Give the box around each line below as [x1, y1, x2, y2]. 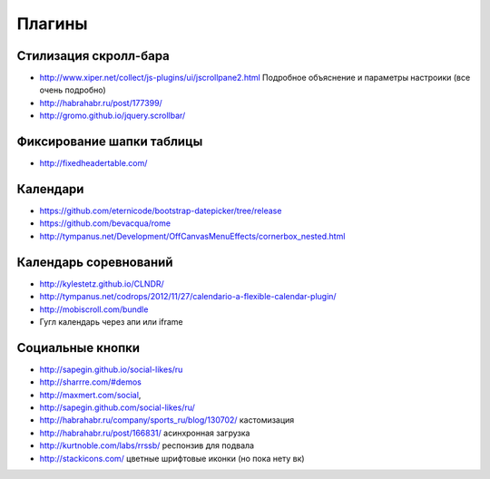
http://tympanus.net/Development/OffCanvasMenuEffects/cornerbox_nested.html [39, 230, 346, 241]
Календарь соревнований [16, 254, 173, 269]
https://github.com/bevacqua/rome [39, 218, 171, 229]
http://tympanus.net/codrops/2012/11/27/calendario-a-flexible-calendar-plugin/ [39, 291, 337, 302]
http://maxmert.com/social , [39, 389, 142, 400]
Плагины [16, 14, 88, 34]
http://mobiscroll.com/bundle [39, 304, 149, 315]
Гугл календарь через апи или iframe [39, 316, 183, 327]
